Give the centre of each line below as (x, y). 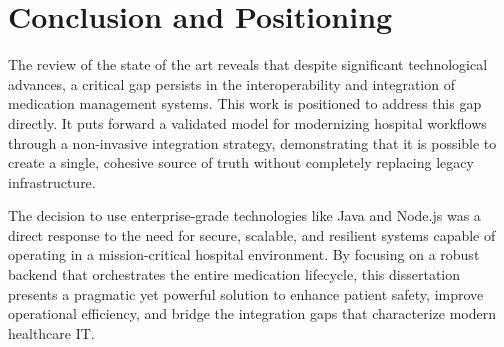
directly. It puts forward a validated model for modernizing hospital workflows (247, 122)
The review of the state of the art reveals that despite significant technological (248, 64)
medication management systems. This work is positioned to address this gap (245, 103)
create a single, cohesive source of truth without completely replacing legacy (241, 162)
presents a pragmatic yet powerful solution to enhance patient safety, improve (246, 293)
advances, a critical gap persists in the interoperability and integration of (231, 83)
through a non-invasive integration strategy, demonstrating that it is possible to (252, 142)
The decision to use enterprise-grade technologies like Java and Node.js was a (244, 215)
